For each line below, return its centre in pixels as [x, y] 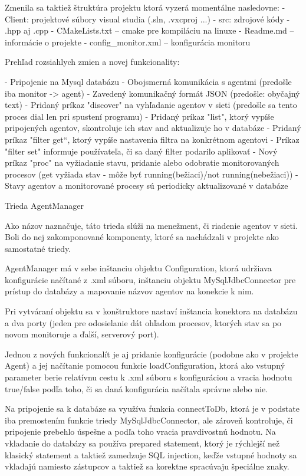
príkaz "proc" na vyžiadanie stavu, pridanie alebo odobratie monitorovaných [142, 163]
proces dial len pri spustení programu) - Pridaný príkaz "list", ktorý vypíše [139, 116]
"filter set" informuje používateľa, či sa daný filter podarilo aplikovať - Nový [141, 151]
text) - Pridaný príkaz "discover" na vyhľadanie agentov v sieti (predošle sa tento [151, 105]
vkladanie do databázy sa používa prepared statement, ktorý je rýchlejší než [142, 443]
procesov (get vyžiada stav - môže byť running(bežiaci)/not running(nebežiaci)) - [152, 174]
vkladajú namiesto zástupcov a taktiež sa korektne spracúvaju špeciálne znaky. [147, 466]
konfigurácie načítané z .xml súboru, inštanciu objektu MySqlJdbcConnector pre [150, 279]
